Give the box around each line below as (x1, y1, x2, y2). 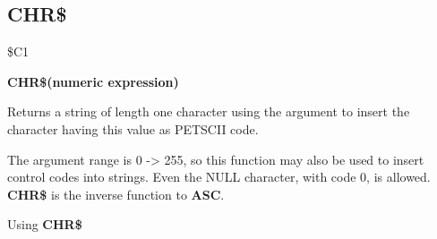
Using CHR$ (7, 215, 82, 234)
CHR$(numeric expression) (7, 72, 179, 90)
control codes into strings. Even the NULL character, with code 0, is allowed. (7, 167, 431, 186)
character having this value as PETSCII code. (7, 119, 259, 138)
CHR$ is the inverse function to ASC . (7, 184, 225, 203)
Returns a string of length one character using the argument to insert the (7, 102, 410, 121)
